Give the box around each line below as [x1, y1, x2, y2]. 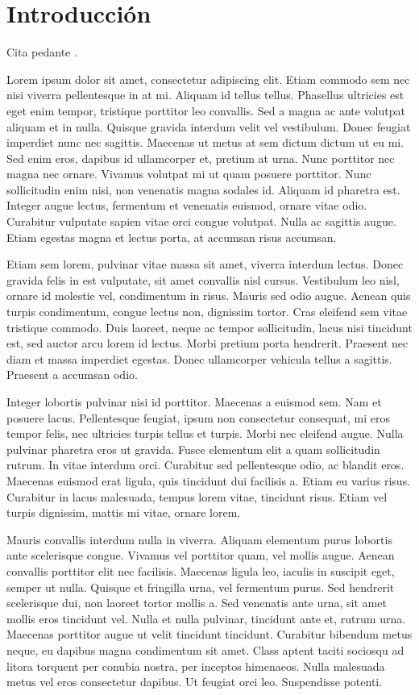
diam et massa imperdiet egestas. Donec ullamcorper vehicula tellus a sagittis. [6, 350, 392, 367]
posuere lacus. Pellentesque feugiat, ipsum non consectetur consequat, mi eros [6, 409, 391, 426]
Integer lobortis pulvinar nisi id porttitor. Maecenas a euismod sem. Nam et [6, 393, 382, 410]
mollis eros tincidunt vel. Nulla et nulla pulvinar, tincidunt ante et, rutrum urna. [6, 610, 406, 626]
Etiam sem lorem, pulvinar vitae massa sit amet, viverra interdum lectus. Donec [6, 256, 404, 273]
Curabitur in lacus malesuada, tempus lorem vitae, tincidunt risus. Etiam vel [6, 488, 388, 505]
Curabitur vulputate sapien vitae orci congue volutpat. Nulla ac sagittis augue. [6, 213, 396, 230]
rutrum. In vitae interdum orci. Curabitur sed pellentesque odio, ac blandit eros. [6, 456, 404, 473]
